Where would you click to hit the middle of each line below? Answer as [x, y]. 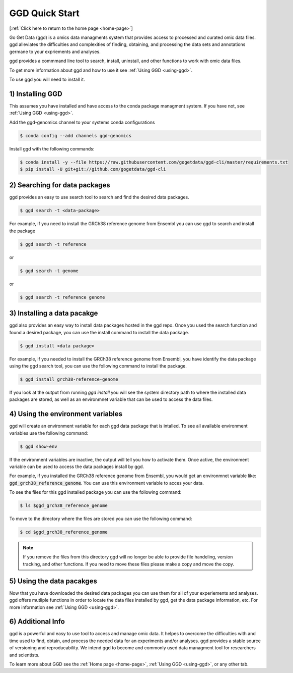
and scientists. [24, 655]
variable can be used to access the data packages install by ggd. [77, 467]
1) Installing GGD [36, 94]
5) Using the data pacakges [53, 581]
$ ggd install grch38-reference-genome [69, 379]
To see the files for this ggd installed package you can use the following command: [95, 492]
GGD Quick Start [45, 13]
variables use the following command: [49, 433]
